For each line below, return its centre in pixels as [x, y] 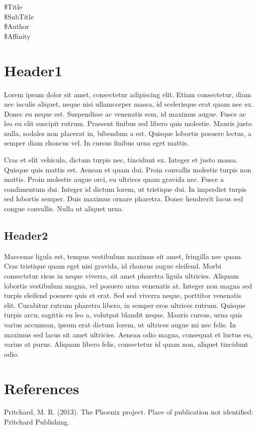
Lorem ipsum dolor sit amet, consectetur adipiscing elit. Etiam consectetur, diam [128, 94]
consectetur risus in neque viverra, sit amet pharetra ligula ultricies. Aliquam [122, 276]
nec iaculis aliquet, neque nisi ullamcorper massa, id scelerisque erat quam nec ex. [129, 104]
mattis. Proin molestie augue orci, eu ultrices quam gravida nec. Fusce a [114, 179]
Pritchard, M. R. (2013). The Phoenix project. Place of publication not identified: [129, 412]
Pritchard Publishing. [37, 422]
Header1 [33, 70]
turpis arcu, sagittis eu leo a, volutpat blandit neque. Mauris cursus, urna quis [123, 315]
